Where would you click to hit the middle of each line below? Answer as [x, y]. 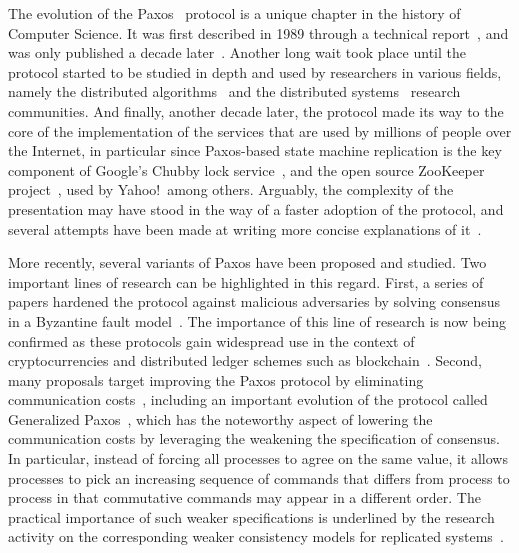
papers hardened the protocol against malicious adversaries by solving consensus [254, 301]
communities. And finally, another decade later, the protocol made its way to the [256, 110]
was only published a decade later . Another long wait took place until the [237, 52]
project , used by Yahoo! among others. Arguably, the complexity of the [231, 189]
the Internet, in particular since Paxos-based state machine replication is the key [255, 150]
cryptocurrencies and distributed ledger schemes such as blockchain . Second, [245, 360]
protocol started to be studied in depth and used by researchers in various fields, [255, 71]
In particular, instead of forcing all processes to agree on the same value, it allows [258, 458]
